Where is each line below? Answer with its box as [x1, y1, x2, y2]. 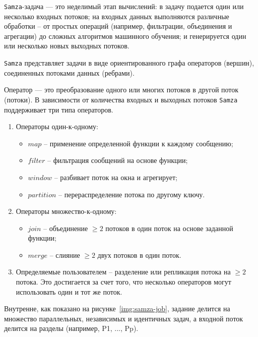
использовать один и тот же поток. [16, 286, 122, 297]
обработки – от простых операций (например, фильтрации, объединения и [4, 21, 232, 31]
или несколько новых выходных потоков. [4, 40, 130, 51]
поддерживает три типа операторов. [4, 104, 113, 115]
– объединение [43, 222, 88, 233]
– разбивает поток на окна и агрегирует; [54, 172, 177, 182]
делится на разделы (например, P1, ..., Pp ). [4, 323, 139, 333]
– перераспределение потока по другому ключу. [58, 189, 205, 199]
